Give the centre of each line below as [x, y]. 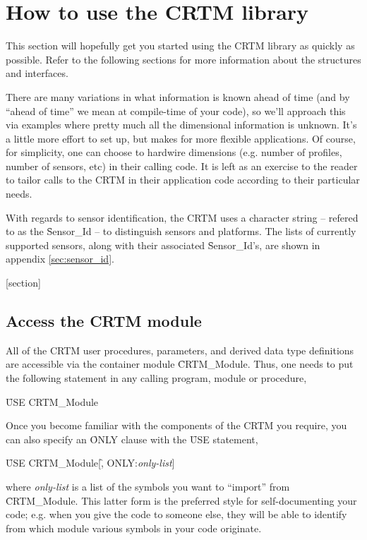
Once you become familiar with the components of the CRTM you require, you [176, 425]
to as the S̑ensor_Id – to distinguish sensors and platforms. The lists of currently [181, 231]
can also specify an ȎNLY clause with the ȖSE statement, [132, 439]
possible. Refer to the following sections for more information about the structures [183, 59]
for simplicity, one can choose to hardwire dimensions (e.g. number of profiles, [174, 152]
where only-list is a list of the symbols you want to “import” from [148, 486]
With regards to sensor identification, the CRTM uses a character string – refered [182, 217]
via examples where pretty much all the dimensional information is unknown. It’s [181, 125]
